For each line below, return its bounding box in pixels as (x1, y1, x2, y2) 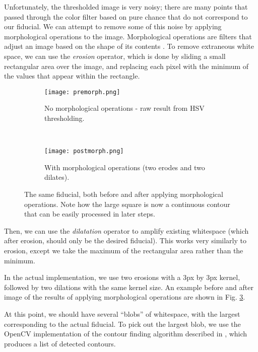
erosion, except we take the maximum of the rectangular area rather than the (4, 245, 243, 255)
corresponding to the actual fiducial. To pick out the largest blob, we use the (4, 318, 241, 329)
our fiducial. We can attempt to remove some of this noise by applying (4, 21, 222, 32)
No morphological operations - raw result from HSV (44, 103, 205, 113)
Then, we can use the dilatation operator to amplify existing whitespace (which (4, 225, 249, 236)
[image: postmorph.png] (44, 148, 124, 155)
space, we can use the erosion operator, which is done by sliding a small (4, 50, 226, 61)
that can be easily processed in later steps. (24, 208, 155, 219)
